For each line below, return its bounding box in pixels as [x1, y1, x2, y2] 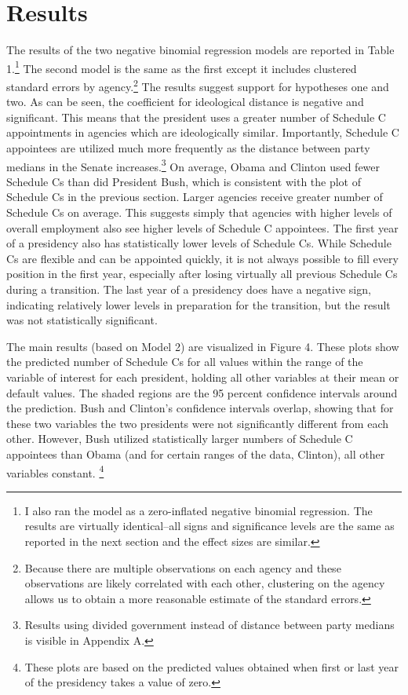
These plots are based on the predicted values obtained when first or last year [24, 658, 399, 675]
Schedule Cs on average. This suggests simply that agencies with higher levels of [6, 204, 392, 221]
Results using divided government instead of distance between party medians [24, 616, 395, 633]
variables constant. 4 [6, 462, 104, 481]
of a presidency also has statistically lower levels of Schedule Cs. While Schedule [6, 235, 392, 251]
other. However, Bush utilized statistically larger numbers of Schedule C [6, 430, 353, 447]
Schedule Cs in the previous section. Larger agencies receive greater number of [6, 188, 383, 205]
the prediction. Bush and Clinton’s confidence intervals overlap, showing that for [6, 400, 394, 416]
